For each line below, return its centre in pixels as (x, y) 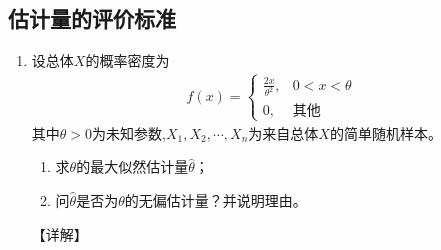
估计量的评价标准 (92, 18)
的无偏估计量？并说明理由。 (215, 199)
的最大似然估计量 (132, 166)
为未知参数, (129, 132)
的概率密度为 (127, 60)
